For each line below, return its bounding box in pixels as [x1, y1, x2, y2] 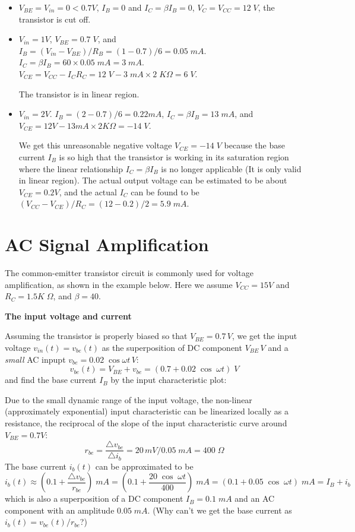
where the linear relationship [18, 162, 123, 175]
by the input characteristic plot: [110, 373, 227, 386]
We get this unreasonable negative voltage [18, 139, 172, 151]
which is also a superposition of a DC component [5, 492, 183, 505]
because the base [224, 139, 285, 151]
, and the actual [59, 185, 117, 198]
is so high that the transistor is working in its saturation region [59, 150, 289, 163]
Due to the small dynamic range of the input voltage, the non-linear [5, 393, 252, 406]
